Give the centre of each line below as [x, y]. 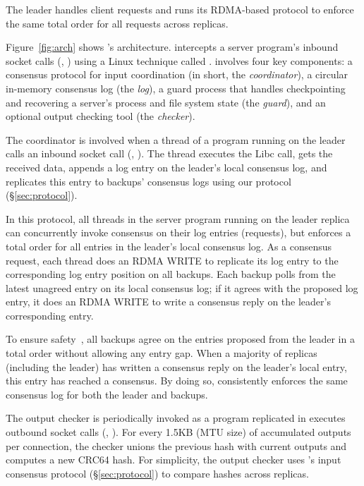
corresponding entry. [50, 315]
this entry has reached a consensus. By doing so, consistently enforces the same [177, 381]
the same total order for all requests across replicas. [117, 23]
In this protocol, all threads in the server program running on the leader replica [178, 218]
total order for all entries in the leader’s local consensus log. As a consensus [169, 246]
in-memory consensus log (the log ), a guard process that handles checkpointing [176, 88]
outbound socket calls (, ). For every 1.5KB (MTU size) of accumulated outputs [178, 432]
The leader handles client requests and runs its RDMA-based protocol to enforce [180, 9]
